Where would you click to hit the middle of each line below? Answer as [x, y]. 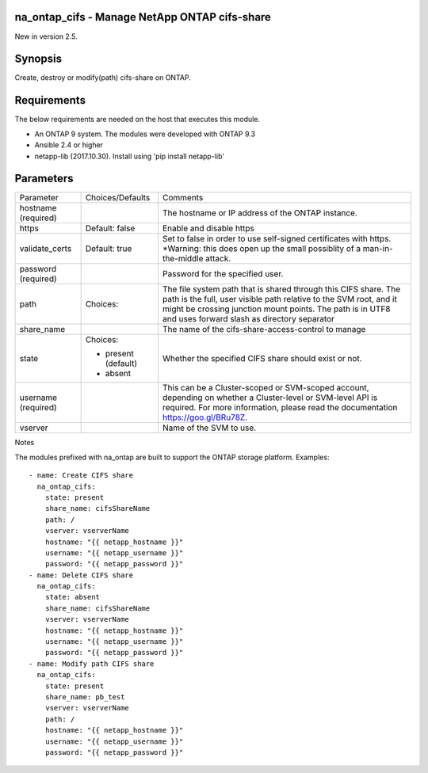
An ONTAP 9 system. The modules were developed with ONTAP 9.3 [145, 134]
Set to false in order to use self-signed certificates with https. [277, 239]
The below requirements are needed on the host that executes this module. [138, 120]
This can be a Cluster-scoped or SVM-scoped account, [266, 388]
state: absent [73, 597]
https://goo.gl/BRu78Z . [205, 417]
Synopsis [38, 59]
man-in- [378, 249]
